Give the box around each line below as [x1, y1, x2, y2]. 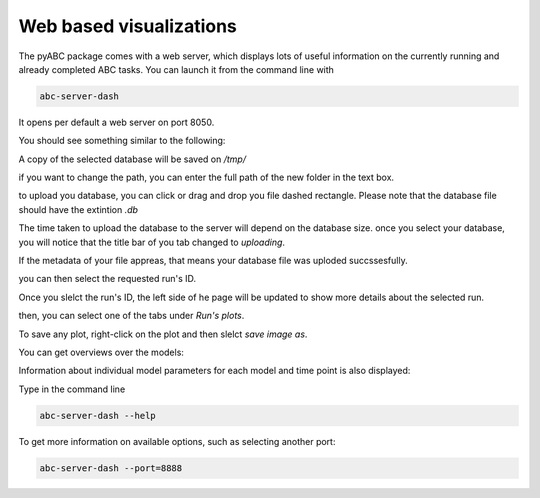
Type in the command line [18, 383, 126, 395]
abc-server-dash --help [39, 410, 157, 421]
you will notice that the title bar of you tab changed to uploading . [18, 236, 285, 248]
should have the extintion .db [18, 203, 139, 215]
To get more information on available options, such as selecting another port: [18, 435, 336, 447]
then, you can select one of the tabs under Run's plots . [18, 310, 245, 322]
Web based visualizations [18, 15, 237, 37]
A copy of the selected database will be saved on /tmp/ [18, 153, 247, 165]
